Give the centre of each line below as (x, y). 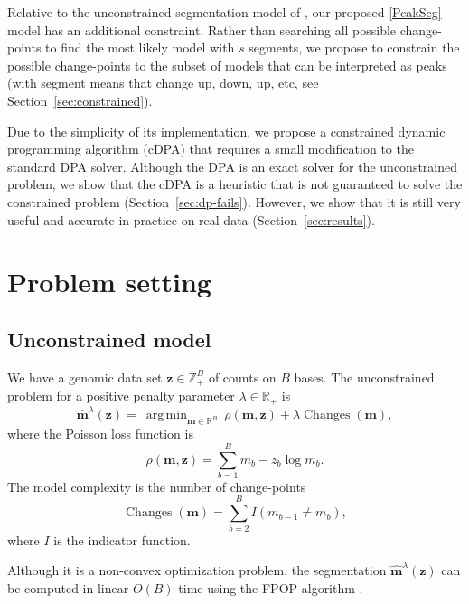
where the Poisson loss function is (100, 434)
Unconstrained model (109, 339)
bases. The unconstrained (364, 377)
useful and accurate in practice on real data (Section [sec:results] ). (191, 219)
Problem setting (109, 282)
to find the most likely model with (140, 47)
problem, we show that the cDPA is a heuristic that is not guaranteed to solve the (235, 184)
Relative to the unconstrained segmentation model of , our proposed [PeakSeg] (225, 12)
